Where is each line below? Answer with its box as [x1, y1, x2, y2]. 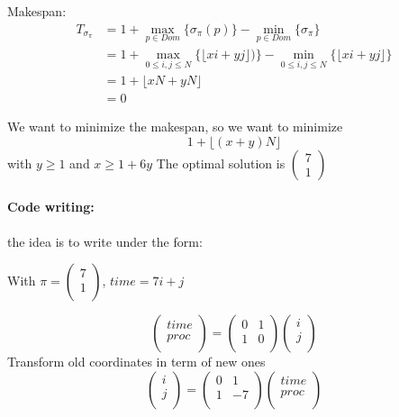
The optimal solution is [156, 153, 286, 172]
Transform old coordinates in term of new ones [7, 352, 266, 371]
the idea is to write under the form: [7, 231, 203, 250]
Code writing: [7, 197, 95, 216]
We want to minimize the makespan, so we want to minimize [7, 117, 343, 136]
